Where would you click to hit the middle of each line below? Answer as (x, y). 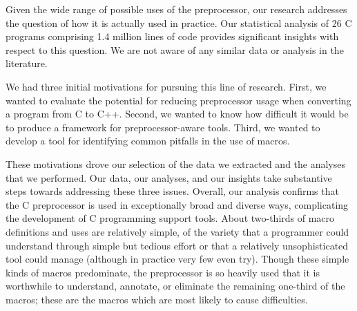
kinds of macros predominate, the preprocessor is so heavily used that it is (163, 272)
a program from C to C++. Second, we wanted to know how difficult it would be (177, 114)
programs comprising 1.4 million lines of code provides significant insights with (172, 36)
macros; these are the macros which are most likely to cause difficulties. (157, 299)
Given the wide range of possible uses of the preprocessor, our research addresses (176, 9)
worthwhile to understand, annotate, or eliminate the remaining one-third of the (175, 286)
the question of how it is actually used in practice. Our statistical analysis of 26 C (179, 22)
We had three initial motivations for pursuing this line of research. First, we (166, 86)
